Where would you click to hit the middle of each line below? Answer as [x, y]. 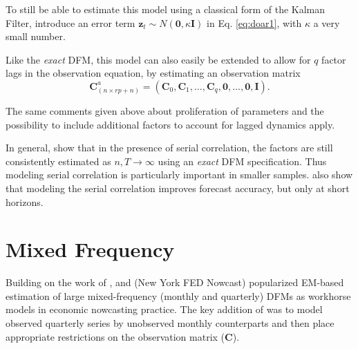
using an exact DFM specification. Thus [242, 161]
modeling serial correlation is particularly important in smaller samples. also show [179, 174]
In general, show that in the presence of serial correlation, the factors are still [169, 148]
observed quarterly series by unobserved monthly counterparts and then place [170, 323]
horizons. [25, 201]
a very [327, 22]
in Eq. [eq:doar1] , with [254, 22]
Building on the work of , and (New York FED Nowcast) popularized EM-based [175, 282]
